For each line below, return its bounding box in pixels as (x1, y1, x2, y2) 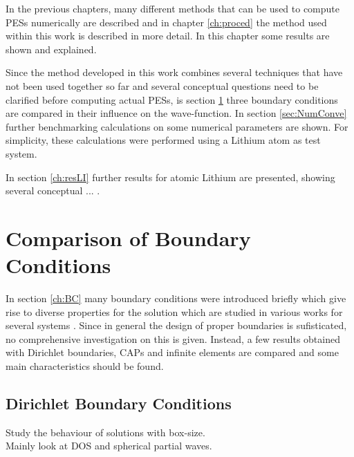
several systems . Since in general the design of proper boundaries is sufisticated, (6, 318, 347, 333)
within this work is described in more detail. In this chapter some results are (6, 28, 330, 43)
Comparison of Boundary (6, 223, 251, 252)
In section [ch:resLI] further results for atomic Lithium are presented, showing (6, 169, 335, 184)
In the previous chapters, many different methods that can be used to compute (6, 1, 340, 15)
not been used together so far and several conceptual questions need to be (6, 78, 319, 93)
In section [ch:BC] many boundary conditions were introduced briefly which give (6, 291, 346, 306)
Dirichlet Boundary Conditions (6, 392, 232, 413)
